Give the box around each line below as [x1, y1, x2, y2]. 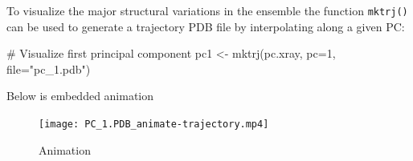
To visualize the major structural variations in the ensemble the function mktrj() [6, 2, 408, 18]
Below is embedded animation [6, 87, 154, 104]
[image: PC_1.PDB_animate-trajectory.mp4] [39, 119, 269, 131]
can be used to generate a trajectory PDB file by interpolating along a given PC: [6, 18, 405, 34]
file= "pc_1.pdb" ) [6, 60, 91, 77]
